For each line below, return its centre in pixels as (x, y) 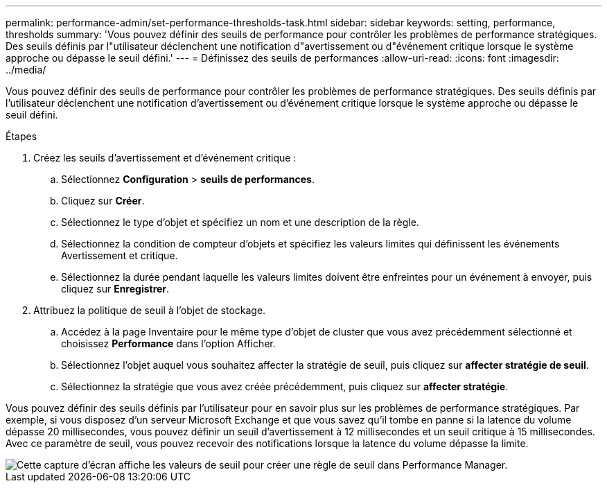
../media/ (26, 70)
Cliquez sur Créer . (103, 201)
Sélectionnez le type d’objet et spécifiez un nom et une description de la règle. (240, 222)
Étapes (21, 136)
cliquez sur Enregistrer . (115, 289)
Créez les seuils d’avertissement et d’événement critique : (165, 158)
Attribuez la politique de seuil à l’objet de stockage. (150, 310)
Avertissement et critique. (120, 255)
